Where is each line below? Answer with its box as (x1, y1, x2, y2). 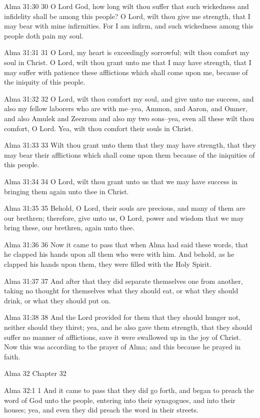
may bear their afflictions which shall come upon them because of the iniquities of (4, 149, 255, 160)
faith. (4, 351, 20, 361)
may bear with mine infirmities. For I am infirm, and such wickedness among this (4, 21, 253, 31)
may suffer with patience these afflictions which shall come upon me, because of (4, 67, 248, 77)
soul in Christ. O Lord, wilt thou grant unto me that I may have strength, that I (4, 57, 251, 67)
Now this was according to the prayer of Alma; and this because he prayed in (4, 341, 241, 352)
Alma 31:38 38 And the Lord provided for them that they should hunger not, (4, 312, 240, 322)
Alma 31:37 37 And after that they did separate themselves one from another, (4, 275, 243, 286)
